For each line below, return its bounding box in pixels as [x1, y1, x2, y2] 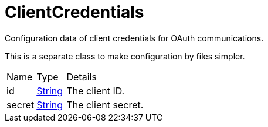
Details [66, 70, 97, 83]
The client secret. [66, 98, 144, 111]
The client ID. [66, 84, 125, 97]
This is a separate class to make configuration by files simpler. [5, 51, 245, 61]
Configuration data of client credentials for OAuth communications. [5, 33, 264, 43]
